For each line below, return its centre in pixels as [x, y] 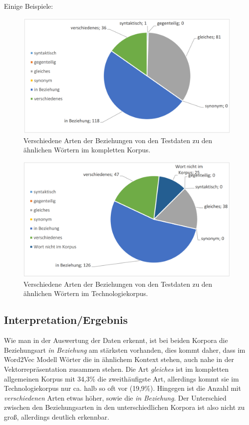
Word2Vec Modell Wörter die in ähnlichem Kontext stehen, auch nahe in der [119, 359]
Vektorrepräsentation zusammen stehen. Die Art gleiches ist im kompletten [116, 369]
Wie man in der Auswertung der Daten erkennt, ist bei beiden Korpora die [116, 340]
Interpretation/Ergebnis [66, 320]
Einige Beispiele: [29, 6]
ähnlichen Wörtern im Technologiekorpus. [86, 293]
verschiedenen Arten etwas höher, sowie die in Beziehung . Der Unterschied [115, 397]
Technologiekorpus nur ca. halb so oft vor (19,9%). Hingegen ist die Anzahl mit [123, 388]
